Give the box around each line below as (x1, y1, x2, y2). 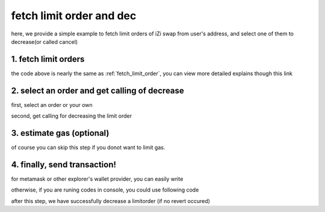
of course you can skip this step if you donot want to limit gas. (11, 144, 166, 151)
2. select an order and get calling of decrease (11, 85, 185, 95)
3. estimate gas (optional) (11, 128, 110, 138)
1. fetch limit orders (11, 54, 85, 64)
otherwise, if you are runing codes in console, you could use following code (11, 186, 199, 193)
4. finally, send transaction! (11, 159, 117, 169)
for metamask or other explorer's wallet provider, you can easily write (11, 175, 184, 183)
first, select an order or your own (11, 101, 93, 108)
